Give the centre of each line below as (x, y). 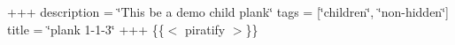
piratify (205, 29)
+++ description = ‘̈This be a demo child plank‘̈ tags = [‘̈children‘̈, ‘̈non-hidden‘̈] (228, 11)
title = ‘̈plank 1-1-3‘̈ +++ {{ (86, 29)
